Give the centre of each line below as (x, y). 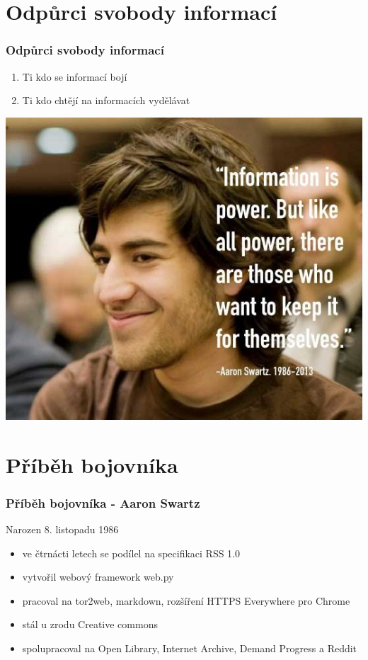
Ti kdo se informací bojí (75, 76)
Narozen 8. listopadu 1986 (62, 529)
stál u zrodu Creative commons (90, 624)
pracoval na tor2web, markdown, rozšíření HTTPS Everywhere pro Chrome (186, 600)
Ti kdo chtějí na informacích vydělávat (106, 100)
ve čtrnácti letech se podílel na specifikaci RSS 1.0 (131, 553)
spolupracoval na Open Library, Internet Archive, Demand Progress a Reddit (190, 648)
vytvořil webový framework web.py (98, 577)
